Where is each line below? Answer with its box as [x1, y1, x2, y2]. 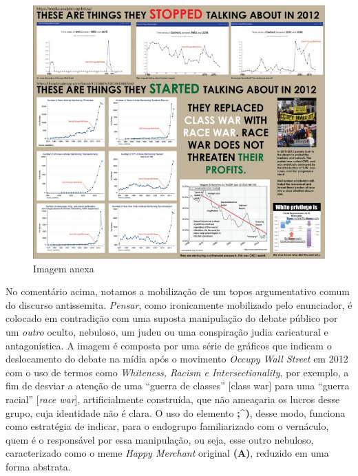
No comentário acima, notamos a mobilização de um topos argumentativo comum [6, 284, 350, 299]
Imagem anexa [33, 261, 94, 275]
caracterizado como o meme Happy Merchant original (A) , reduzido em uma [6, 446, 329, 460]
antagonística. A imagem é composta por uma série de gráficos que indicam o [6, 338, 332, 352]
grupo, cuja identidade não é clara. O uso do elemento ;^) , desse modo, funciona [6, 405, 346, 420]
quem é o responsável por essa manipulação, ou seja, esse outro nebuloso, [6, 432, 314, 446]
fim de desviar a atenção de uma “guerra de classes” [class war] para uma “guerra [6, 378, 350, 393]
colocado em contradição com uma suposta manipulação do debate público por [6, 311, 338, 325]
